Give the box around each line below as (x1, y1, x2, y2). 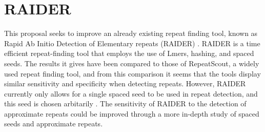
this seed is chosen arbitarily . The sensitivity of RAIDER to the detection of (4, 98, 247, 109)
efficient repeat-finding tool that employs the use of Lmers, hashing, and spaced (4, 48, 254, 59)
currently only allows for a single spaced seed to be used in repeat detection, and (4, 88, 258, 99)
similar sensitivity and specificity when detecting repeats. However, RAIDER (4, 78, 246, 89)
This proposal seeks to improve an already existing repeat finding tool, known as (4, 28, 258, 39)
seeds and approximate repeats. (4, 118, 103, 129)
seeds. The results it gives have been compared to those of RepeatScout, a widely (4, 58, 259, 68)
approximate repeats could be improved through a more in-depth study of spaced (4, 108, 259, 119)
